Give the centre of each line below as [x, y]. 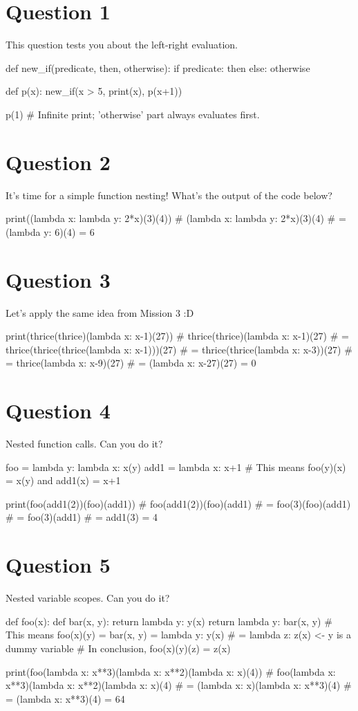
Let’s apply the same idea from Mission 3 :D [100, 312]
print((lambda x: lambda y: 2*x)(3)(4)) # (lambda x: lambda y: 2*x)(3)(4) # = [176, 218]
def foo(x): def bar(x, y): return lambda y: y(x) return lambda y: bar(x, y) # [169, 621]
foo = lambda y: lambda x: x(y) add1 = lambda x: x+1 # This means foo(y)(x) [176, 467]
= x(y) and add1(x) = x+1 [63, 480]
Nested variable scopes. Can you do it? [88, 598]
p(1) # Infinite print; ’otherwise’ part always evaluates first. [133, 114]
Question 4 [58, 410]
